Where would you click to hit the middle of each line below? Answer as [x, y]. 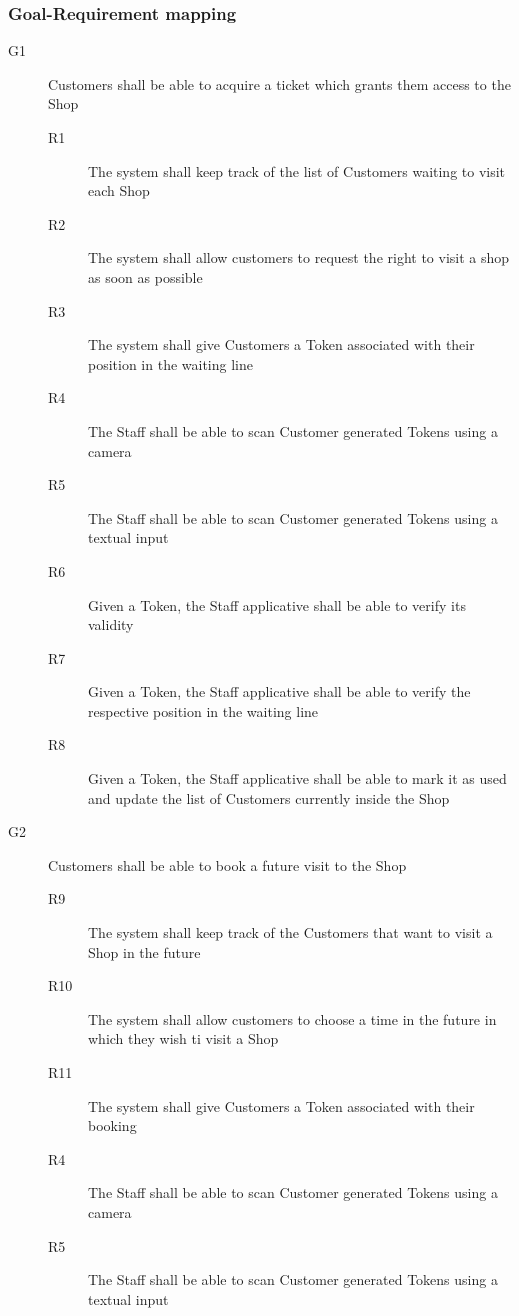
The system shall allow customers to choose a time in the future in [292, 1018]
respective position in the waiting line [203, 710]
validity [111, 624]
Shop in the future [144, 951]
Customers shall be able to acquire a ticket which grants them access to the [279, 83]
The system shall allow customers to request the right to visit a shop [299, 257]
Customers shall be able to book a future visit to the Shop [227, 864]
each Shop [119, 190]
